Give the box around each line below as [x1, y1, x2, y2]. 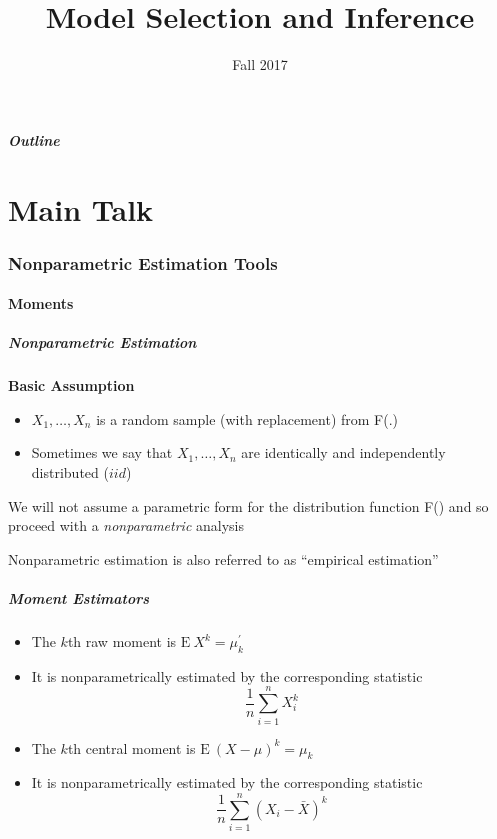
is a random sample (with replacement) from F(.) [96, 408, 399, 429]
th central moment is [67, 737, 196, 758]
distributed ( [31, 462, 109, 483]
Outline [8, 129, 60, 150]
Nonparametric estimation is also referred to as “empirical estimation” [8, 548, 439, 569]
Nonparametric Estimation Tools [8, 250, 278, 275]
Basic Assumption [8, 375, 135, 396]
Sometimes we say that [31, 442, 173, 463]
